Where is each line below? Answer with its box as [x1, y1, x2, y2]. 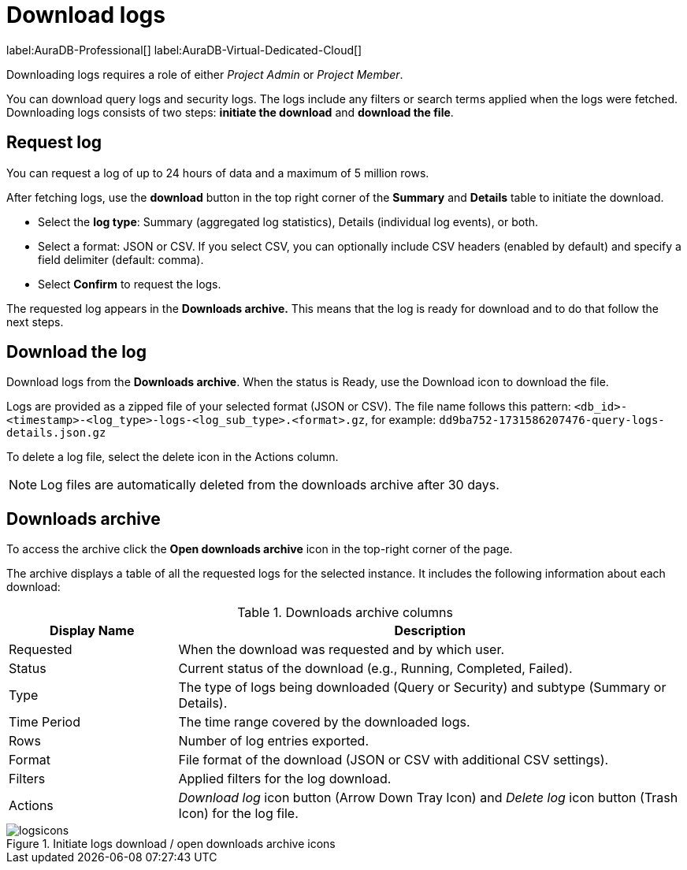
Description [394, 623, 466, 639]
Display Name [50, 623, 135, 639]
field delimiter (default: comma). [38, 252, 204, 266]
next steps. [6, 314, 64, 329]
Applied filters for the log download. [178, 771, 392, 787]
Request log [6, 132, 102, 153]
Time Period [9, 714, 80, 731]
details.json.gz [6, 426, 106, 440]
